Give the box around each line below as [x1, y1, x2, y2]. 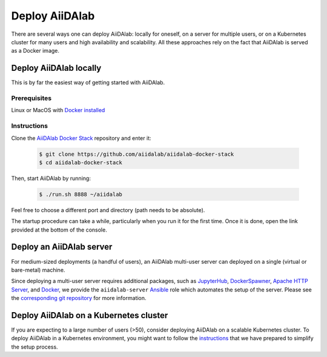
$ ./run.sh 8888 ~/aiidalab [39, 191, 122, 198]
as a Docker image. [11, 47, 60, 55]
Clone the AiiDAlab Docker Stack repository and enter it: [11, 134, 151, 142]
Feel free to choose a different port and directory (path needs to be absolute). [11, 206, 205, 213]
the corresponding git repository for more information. [11, 295, 147, 302]
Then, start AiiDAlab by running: [11, 175, 91, 182]
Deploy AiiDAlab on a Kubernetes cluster [11, 310, 168, 321]
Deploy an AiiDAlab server [11, 242, 113, 252]
